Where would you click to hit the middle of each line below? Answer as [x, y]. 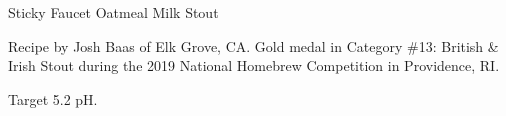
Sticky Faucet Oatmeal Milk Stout [113, 12]
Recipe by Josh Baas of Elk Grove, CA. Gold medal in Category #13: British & [253, 45]
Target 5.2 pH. [53, 98]
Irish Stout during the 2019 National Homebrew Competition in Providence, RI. [254, 65]
